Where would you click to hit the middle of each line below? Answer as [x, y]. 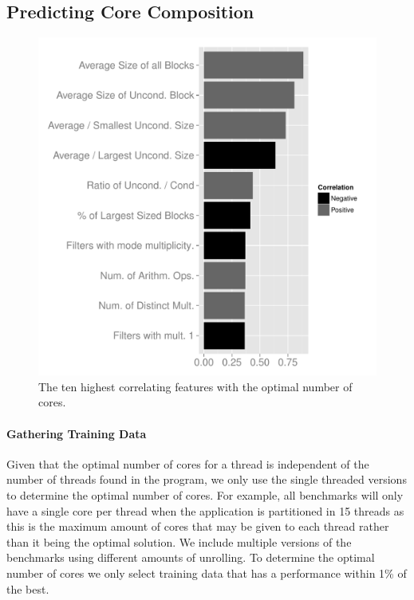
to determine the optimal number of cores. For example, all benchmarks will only [205, 494]
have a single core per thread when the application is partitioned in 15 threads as [205, 510]
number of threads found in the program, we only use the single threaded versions [207, 479]
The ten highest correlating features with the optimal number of [195, 386]
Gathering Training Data [77, 433]
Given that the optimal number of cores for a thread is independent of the [188, 463]
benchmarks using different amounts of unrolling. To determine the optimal [191, 557]
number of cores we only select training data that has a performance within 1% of [207, 573]
